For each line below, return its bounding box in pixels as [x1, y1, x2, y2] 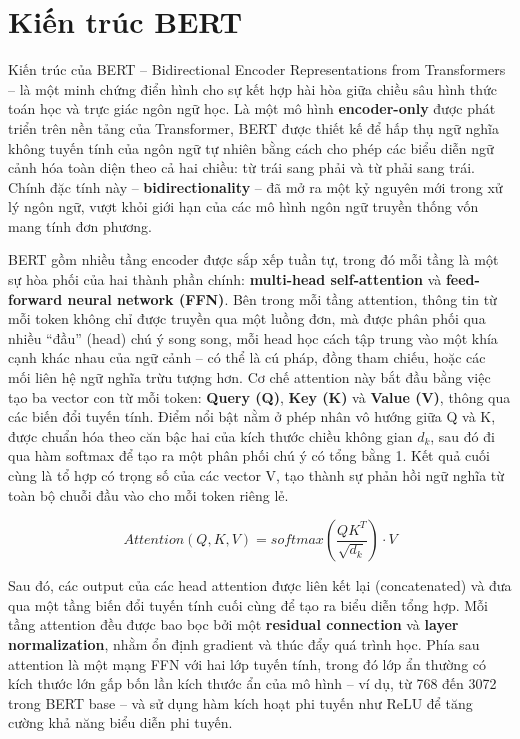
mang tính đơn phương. [8, 215, 152, 236]
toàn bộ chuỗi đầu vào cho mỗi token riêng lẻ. [8, 484, 289, 505]
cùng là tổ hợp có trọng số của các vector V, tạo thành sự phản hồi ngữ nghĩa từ [8, 465, 505, 485]
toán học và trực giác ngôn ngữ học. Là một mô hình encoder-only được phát [8, 98, 496, 119]
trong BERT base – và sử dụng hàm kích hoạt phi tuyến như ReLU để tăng [8, 692, 473, 713]
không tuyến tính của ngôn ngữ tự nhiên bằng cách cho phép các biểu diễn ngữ [8, 137, 494, 158]
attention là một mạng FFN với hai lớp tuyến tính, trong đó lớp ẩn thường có [8, 653, 487, 674]
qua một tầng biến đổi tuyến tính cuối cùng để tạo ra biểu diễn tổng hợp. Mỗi [8, 594, 488, 615]
